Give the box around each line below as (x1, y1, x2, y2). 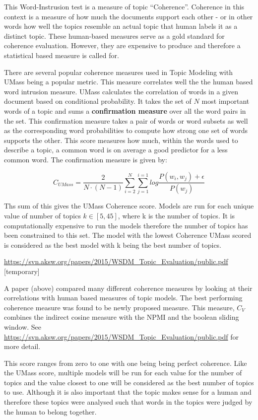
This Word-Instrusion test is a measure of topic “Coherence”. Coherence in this (4, 1, 245, 11)
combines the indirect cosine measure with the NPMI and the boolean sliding (4, 312, 239, 322)
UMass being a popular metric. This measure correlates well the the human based (4, 76, 253, 87)
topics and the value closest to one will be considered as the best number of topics (4, 377, 254, 387)
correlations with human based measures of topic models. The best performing (4, 292, 243, 303)
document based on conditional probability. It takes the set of (4, 96, 192, 106)
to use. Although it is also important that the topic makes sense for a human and (4, 387, 252, 397)
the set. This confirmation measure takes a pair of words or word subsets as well (4, 115, 248, 126)
